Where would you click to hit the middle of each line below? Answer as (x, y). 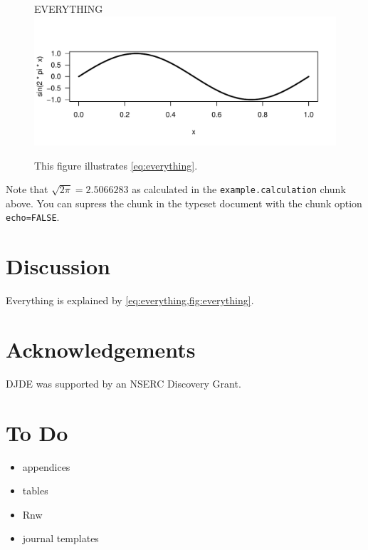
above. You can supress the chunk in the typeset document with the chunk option (184, 203)
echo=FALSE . (33, 217)
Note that (27, 189)
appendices (46, 466)
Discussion (58, 266)
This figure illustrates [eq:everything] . (116, 165)
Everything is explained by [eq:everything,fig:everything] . (130, 300)
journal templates (61, 538)
